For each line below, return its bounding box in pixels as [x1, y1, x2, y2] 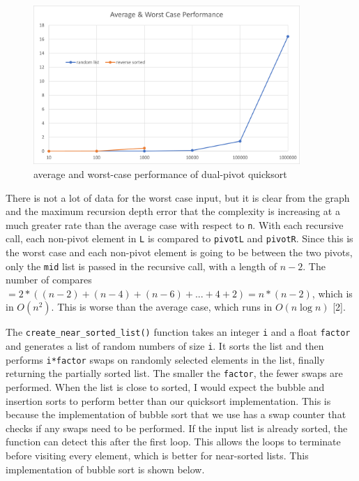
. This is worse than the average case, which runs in [51, 299, 273, 314]
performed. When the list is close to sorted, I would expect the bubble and [6, 380, 325, 394]
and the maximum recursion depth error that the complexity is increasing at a [6, 204, 340, 219]
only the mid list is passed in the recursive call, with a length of [6, 258, 277, 273]
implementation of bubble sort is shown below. [6, 461, 205, 476]
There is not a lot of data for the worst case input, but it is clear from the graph [6, 190, 350, 205]
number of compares [6, 272, 92, 287]
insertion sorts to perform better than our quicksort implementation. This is [6, 393, 331, 408]
